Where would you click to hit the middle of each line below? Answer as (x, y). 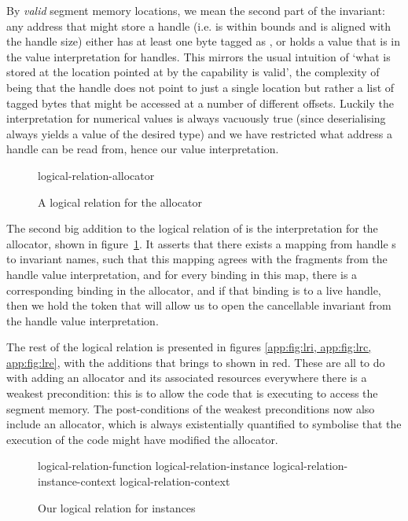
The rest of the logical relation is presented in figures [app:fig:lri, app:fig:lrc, (189, 347)
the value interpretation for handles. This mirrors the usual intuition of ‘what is (198, 56)
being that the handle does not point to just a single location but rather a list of (200, 87)
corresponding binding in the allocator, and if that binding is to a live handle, (194, 290)
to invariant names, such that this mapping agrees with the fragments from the (197, 259)
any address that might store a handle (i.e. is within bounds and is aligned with (199, 26)
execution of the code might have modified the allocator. (142, 439)
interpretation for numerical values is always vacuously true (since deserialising (196, 118)
